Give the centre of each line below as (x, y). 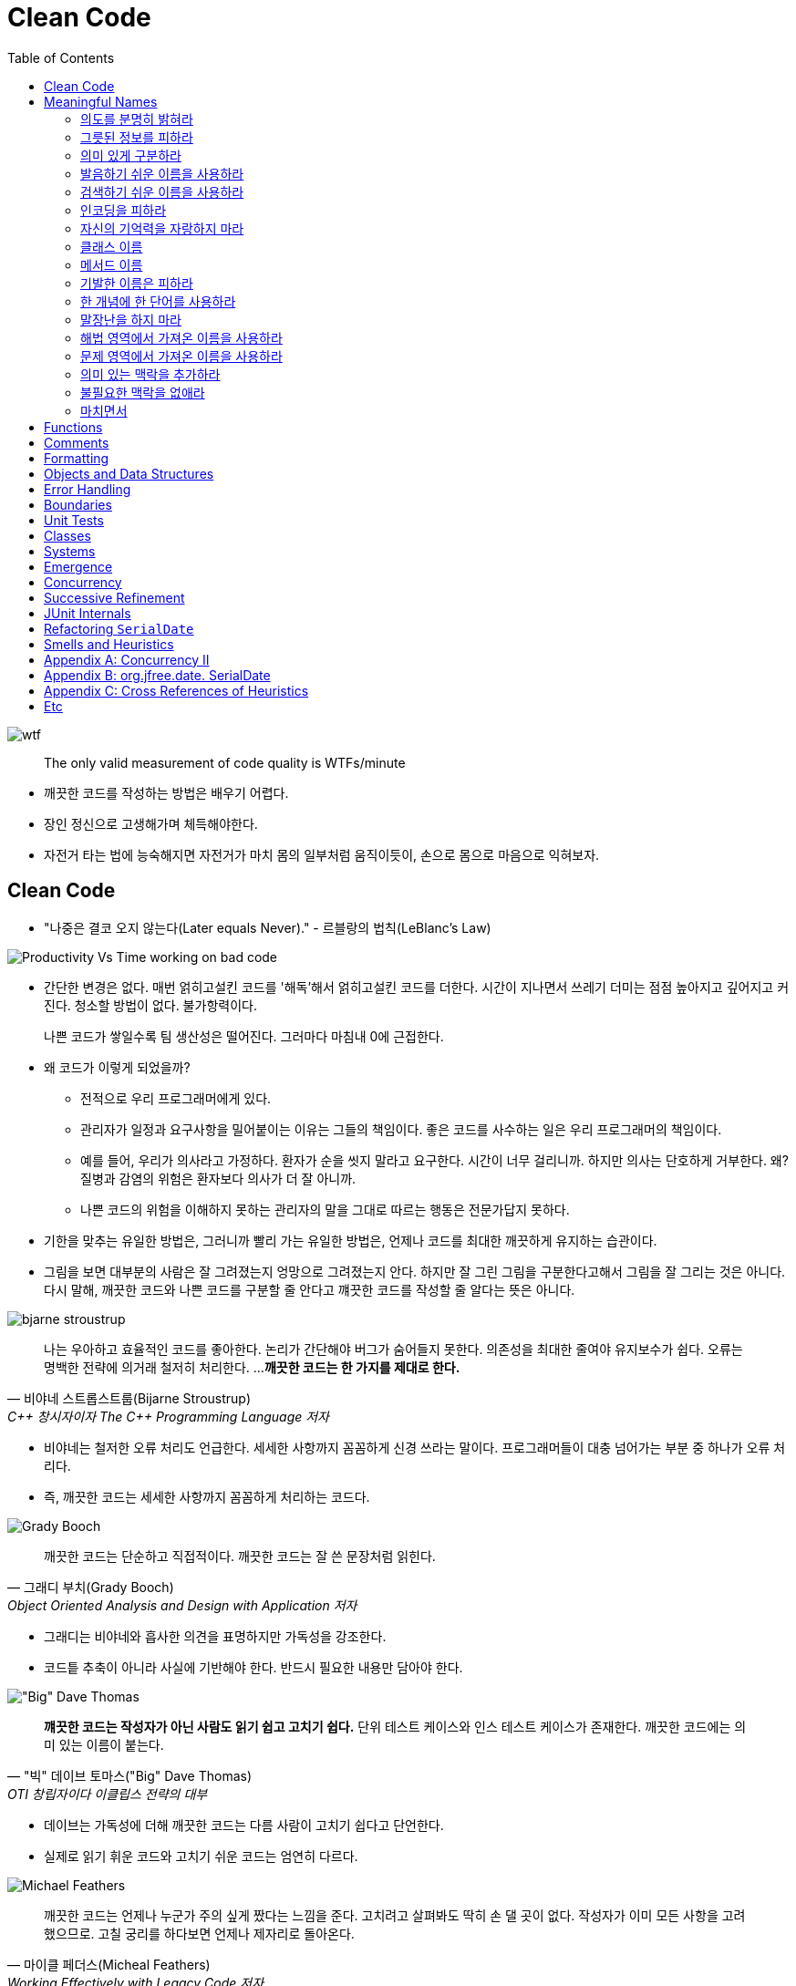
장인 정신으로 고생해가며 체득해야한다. (151, 823)
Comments (77, 442)
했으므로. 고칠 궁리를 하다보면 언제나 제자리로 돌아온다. (199, 1933)
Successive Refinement (114, 597)
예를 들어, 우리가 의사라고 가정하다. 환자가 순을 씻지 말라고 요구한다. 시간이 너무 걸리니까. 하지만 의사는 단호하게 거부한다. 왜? (434, 1160)
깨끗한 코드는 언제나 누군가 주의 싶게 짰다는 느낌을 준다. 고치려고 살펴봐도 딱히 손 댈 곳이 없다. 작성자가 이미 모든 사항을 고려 (395, 1915)
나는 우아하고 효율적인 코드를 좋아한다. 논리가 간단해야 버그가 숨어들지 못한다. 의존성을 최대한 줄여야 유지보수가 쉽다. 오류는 (393, 1349)
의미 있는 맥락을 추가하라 (150, 374)
